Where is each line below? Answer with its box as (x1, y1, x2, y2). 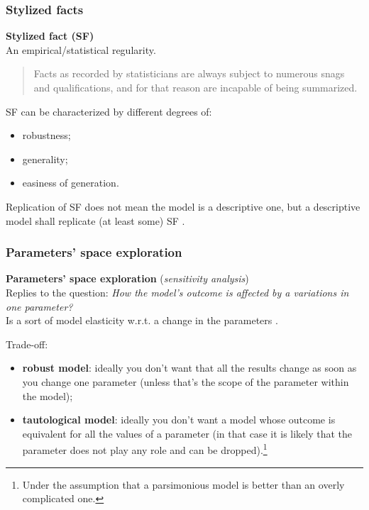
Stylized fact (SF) (6, 28, 94, 43)
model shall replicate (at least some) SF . (6, 213, 185, 228)
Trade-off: (6, 336, 48, 351)
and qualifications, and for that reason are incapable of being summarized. (33, 80, 358, 94)
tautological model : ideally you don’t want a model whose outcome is (22, 412, 336, 427)
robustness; (22, 128, 71, 143)
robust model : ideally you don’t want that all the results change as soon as (22, 360, 357, 375)
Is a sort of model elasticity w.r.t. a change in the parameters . (6, 313, 278, 328)
